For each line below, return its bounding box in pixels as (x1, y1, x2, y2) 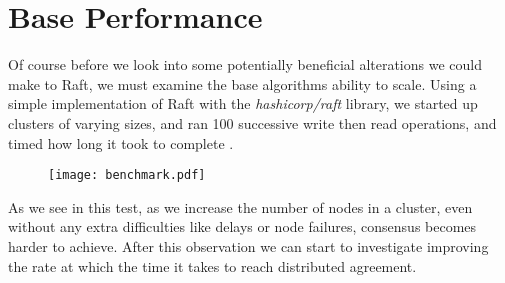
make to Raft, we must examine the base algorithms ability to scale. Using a (8, 73, 477, 94)
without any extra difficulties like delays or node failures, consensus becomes (8, 216, 477, 237)
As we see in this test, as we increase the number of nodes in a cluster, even (8, 196, 473, 217)
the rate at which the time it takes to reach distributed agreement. (8, 255, 417, 276)
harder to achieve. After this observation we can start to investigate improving (8, 235, 489, 256)
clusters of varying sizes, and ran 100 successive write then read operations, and (8, 112, 497, 133)
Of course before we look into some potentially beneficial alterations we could (8, 54, 482, 75)
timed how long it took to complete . (8, 132, 234, 153)
